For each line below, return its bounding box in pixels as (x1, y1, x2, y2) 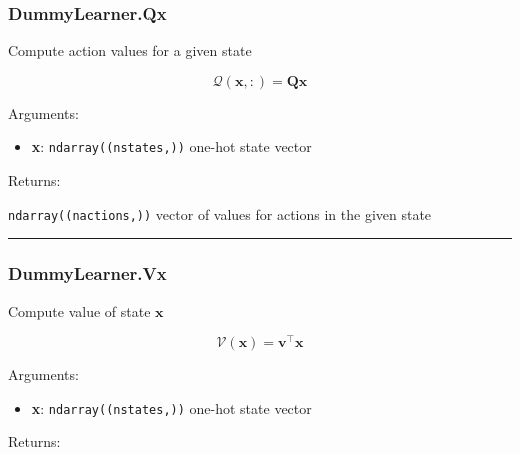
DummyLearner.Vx (8, 261, 167, 286)
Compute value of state (8, 300, 151, 321)
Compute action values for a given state (8, 40, 252, 61)
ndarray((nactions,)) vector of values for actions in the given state (8, 203, 432, 224)
